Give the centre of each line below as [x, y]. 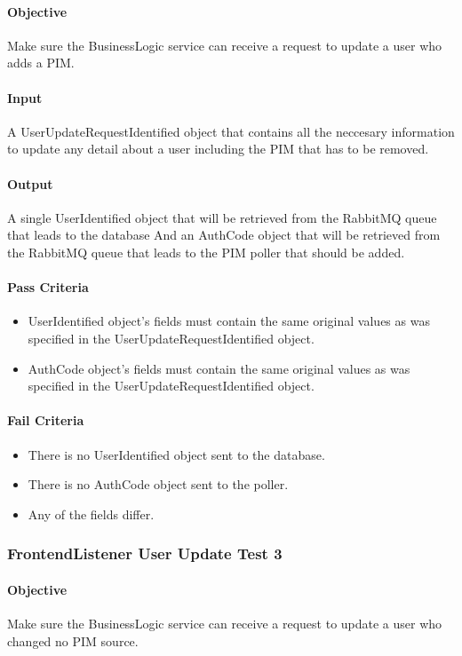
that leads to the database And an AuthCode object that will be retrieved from [224, 235]
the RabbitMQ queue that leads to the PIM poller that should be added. [206, 252]
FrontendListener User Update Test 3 [145, 553]
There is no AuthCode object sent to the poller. [158, 484]
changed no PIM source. [73, 640]
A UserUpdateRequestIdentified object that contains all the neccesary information [231, 131]
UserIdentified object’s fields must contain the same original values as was [229, 321]
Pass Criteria [48, 287]
